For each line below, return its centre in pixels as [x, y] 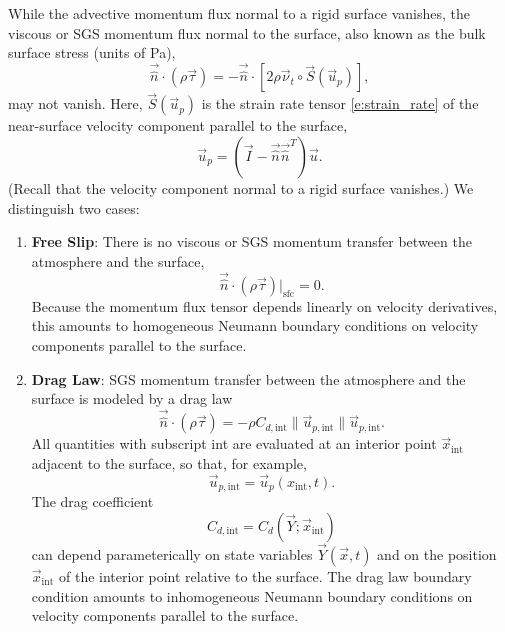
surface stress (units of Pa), [92, 52]
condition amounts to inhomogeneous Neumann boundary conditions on [252, 595]
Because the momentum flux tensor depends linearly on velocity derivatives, [264, 305]
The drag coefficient [92, 501]
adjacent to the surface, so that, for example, [169, 462]
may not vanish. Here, [75, 103]
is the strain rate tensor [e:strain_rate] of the [340, 103]
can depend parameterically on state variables [172, 553]
